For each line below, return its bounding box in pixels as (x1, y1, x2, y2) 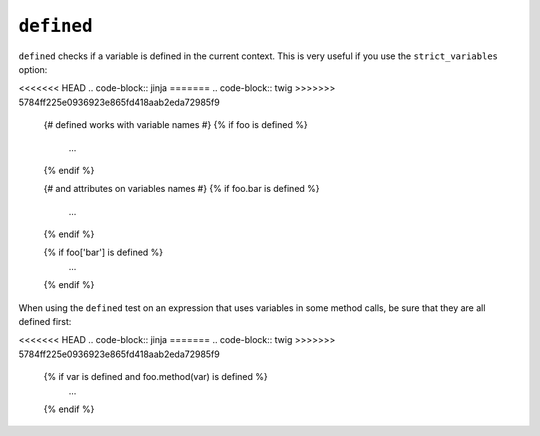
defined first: (18, 316, 72, 328)
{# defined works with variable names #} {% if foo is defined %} (43, 119, 309, 131)
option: (18, 63, 48, 75)
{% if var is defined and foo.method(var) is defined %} (43, 371, 269, 383)
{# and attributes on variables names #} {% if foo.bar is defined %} (43, 183, 320, 195)
